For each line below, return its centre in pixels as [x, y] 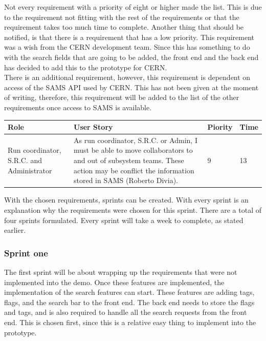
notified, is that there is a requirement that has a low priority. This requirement [129, 37]
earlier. [15, 230]
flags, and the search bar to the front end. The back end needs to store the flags [129, 302]
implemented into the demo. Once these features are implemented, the [114, 282]
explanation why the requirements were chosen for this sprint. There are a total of [133, 209]
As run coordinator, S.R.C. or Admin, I [136, 140]
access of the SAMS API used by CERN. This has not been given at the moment [131, 87]
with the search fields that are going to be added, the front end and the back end [131, 57]
